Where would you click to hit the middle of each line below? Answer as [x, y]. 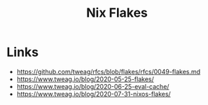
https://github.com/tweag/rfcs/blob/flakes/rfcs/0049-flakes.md [109, 71]
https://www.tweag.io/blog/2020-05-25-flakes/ [85, 79]
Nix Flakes [117, 13]
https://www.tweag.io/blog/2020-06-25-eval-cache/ [93, 86]
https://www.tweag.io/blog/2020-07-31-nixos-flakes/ [93, 94]
